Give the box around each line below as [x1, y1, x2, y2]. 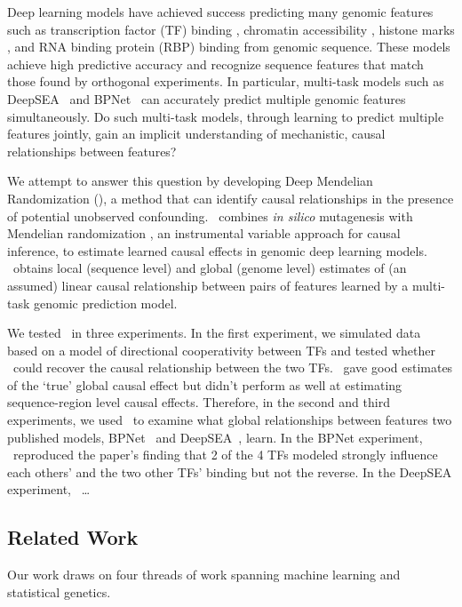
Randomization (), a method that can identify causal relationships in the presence [7, 188, 454, 207]
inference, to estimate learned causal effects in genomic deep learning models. [7, 241, 427, 260]
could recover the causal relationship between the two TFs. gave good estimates [12, 358, 453, 377]
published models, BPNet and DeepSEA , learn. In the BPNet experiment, [7, 427, 423, 446]
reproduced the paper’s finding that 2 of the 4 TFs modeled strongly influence [12, 445, 438, 464]
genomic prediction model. [34, 293, 178, 312]
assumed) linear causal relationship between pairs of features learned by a [7, 276, 409, 294]
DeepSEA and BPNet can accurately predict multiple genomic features [7, 89, 406, 108]
